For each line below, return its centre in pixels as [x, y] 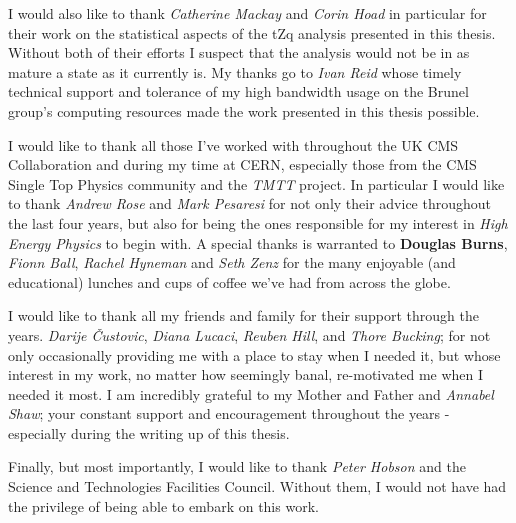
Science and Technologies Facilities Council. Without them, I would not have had [257, 486]
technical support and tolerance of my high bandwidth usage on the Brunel [238, 91]
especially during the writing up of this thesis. [149, 432]
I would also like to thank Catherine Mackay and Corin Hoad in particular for [247, 13]
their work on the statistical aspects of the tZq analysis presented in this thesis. [252, 32]
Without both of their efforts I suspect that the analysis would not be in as [239, 52]
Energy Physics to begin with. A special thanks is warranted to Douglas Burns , [258, 242]
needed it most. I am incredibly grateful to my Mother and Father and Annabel [251, 393]
